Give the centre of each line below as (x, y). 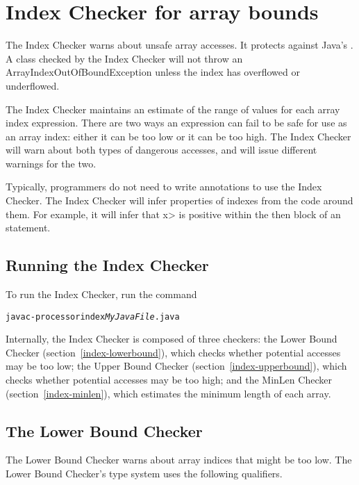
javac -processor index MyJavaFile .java (93, 317)
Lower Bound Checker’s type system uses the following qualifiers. (144, 474)
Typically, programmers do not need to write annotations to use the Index (164, 187)
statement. (28, 228)
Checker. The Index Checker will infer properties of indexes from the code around (179, 200)
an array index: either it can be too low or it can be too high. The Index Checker (178, 136)
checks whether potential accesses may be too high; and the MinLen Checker (169, 380)
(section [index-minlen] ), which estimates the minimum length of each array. (168, 393)
